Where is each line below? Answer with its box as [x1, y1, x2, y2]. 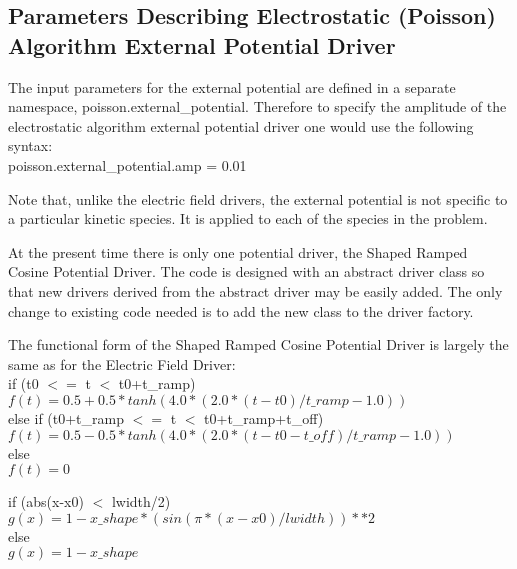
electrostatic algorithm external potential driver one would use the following [8, 115, 474, 136]
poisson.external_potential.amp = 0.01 [8, 154, 247, 175]
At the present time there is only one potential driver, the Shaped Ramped [8, 241, 468, 262]
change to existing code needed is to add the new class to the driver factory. [8, 300, 474, 321]
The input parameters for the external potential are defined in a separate [8, 76, 456, 97]
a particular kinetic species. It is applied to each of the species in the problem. [8, 208, 488, 229]
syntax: [8, 135, 53, 156]
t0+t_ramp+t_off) [204, 407, 324, 428]
